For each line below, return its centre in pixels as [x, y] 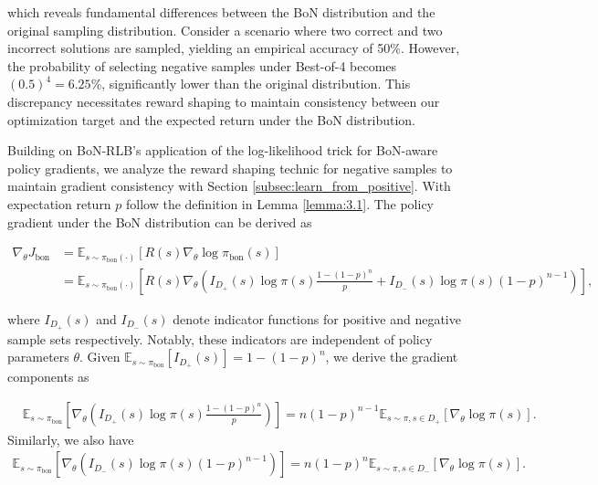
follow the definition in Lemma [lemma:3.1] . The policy [280, 203]
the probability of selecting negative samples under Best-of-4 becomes [202, 65]
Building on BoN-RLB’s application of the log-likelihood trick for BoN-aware [223, 150]
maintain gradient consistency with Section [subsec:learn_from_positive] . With [229, 186]
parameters [38, 357]
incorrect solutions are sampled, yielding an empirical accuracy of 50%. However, [234, 48]
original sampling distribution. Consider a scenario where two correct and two [225, 30]
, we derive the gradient [392, 357]
